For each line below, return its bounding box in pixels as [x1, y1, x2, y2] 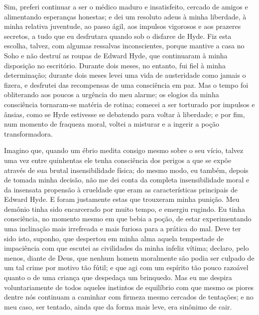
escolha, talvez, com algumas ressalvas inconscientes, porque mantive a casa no [4, 40, 245, 51]
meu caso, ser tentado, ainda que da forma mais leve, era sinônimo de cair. [4, 301, 232, 312]
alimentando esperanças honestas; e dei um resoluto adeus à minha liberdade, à [4, 11, 247, 21]
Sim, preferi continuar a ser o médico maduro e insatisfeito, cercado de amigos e [4, 1, 248, 11]
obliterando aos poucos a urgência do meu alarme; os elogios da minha [4, 89, 219, 100]
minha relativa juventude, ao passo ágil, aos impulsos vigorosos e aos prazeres [4, 21, 241, 31]
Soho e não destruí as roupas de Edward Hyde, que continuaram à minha [4, 50, 228, 60]
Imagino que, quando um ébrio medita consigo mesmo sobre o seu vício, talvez [4, 145, 244, 156]
